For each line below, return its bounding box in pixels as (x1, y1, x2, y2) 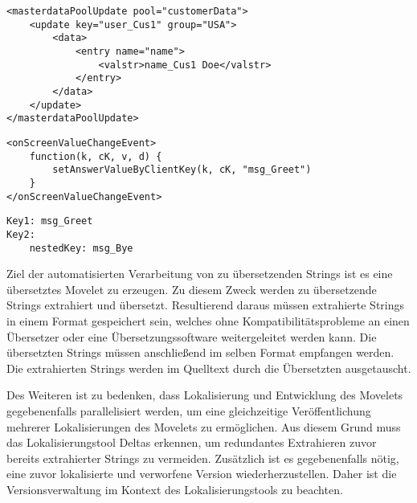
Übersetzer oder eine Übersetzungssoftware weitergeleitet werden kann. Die (6, 328, 377, 345)
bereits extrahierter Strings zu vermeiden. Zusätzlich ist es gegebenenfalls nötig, (6, 449, 399, 466)
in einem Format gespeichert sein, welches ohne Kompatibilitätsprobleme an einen (6, 312, 410, 329)
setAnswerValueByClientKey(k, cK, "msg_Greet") (52, 164, 312, 176)
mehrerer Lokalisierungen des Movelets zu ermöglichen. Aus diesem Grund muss (6, 418, 401, 435)
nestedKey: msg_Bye (29, 242, 133, 254)
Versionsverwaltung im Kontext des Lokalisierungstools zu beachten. (6, 481, 343, 497)
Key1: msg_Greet (6, 215, 93, 227)
